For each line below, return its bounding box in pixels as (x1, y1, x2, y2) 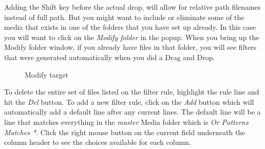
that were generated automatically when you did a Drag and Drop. (4, 51, 215, 62)
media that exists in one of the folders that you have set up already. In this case (4, 22, 256, 32)
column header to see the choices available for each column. (4, 137, 191, 147)
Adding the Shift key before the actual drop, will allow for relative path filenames (4, 2, 261, 12)
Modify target (25, 69, 68, 80)
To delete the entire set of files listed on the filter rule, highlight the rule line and (4, 86, 259, 97)
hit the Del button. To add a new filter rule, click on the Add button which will (4, 96, 254, 107)
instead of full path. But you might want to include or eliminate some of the (4, 11, 244, 22)
